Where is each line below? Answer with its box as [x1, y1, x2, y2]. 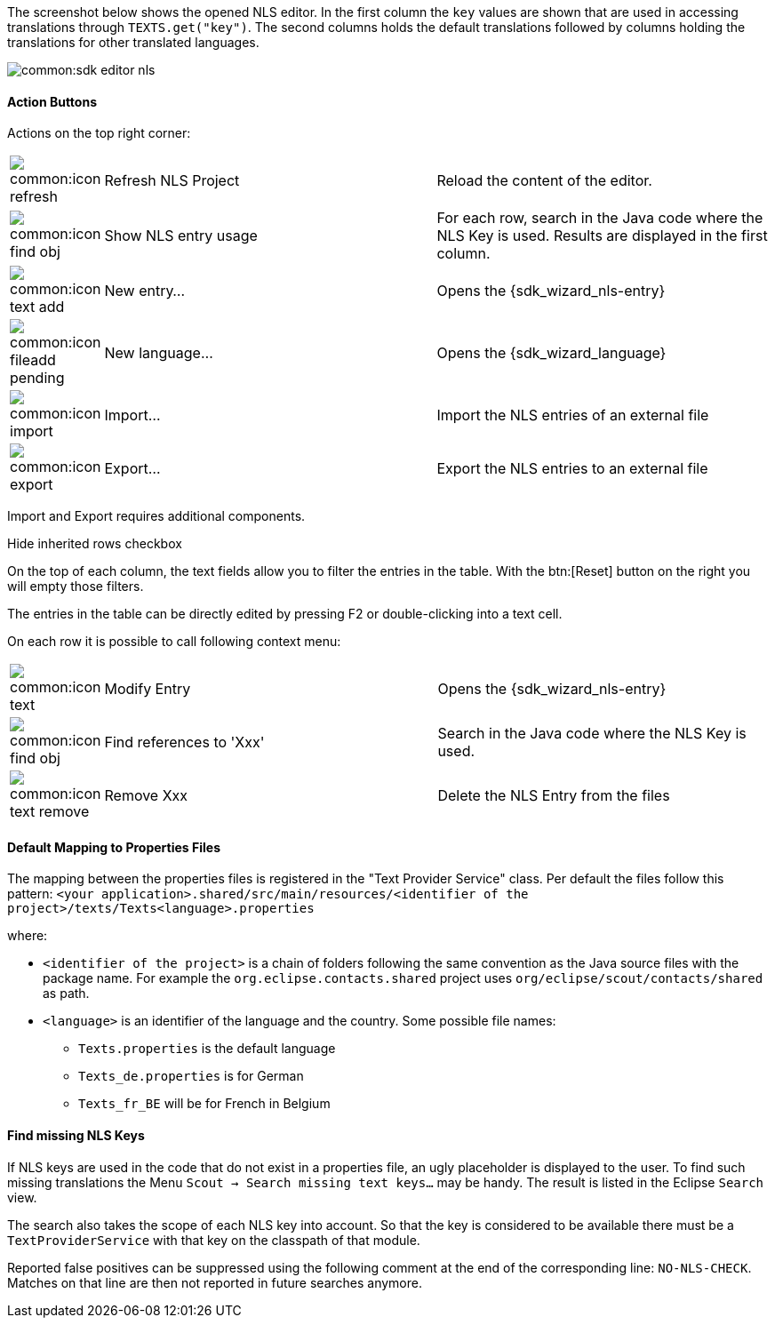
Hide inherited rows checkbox [7, 536, 182, 552]
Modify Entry [104, 680, 191, 698]
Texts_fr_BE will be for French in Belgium [78, 1096, 331, 1112]
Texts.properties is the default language [78, 1041, 336, 1057]
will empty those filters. [7, 579, 144, 595]
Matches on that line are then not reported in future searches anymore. [7, 1274, 422, 1290]
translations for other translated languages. [7, 35, 260, 50]
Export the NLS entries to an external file [436, 459, 708, 478]
